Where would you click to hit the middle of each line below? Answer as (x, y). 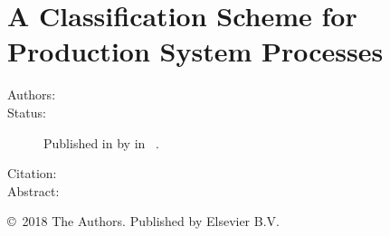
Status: (27, 112)
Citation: (32, 173)
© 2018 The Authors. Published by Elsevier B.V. (143, 221)
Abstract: (33, 190)
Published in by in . (101, 142)
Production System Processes (195, 51)
